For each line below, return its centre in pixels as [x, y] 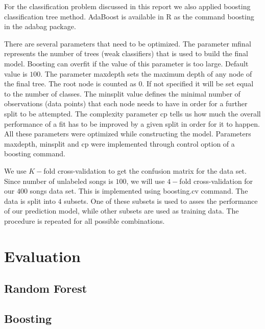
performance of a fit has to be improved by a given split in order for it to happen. [132, 123]
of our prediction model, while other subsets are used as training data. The [122, 211]
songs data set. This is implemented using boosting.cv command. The [139, 191]
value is [16, 73]
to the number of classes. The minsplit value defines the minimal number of [122, 93]
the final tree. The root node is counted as [70, 84]
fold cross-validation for [216, 181]
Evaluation [42, 256]
